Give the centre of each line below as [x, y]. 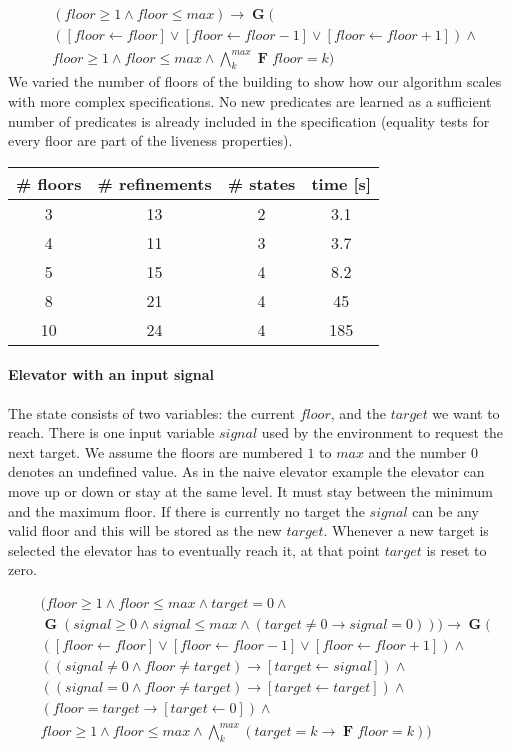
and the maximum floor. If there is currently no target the [186, 510]
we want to [466, 412]
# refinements [154, 183]
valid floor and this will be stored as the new [145, 530]
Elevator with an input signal [111, 374]
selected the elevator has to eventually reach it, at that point [194, 549]
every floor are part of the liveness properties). [150, 140]
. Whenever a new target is [406, 530]
